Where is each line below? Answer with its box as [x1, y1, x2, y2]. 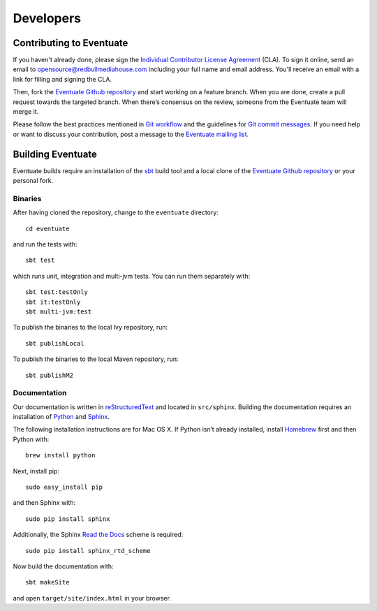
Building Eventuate [13, 148, 98, 160]
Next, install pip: [13, 466, 59, 475]
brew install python [25, 451, 96, 459]
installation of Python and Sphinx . [13, 413, 110, 421]
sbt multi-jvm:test [25, 307, 92, 316]
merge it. [13, 108, 39, 116]
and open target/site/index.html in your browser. [13, 594, 171, 602]
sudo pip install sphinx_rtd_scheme [25, 547, 151, 554]
